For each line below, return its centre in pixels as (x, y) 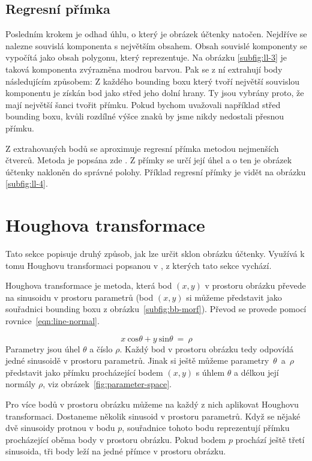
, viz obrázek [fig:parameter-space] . (107, 384)
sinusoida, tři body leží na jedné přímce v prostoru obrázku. (116, 451)
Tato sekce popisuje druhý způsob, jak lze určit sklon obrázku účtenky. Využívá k (155, 254)
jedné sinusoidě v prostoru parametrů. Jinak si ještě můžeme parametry (137, 360)
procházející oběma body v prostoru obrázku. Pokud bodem (116, 439)
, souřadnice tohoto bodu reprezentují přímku (206, 428)
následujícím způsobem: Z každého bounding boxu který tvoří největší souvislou (153, 81)
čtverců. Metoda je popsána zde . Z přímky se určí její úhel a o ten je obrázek (149, 160)
